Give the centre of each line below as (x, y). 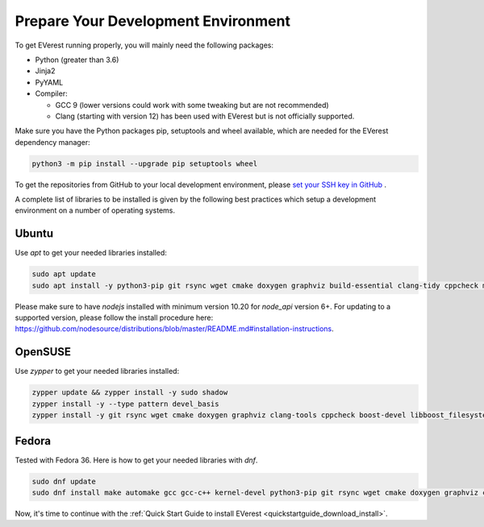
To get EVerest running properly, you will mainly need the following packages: (144, 45)
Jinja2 (45, 71)
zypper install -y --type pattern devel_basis (125, 404)
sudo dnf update (64, 481)
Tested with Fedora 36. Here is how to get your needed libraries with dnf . (136, 460)
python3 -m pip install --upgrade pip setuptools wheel (145, 164)
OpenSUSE (43, 352)
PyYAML (49, 82)
